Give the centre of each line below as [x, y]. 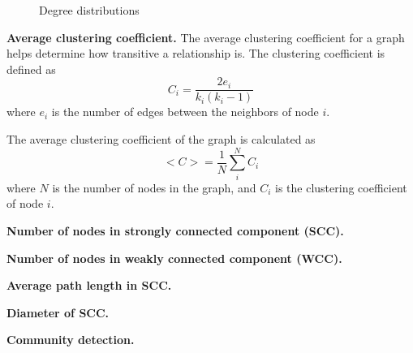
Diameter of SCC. [58, 312]
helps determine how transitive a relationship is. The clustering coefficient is [196, 53]
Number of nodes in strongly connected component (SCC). [175, 230]
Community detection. [71, 340]
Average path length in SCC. [89, 285]
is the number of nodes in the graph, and [154, 187]
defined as [31, 69]
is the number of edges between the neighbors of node [185, 112]
